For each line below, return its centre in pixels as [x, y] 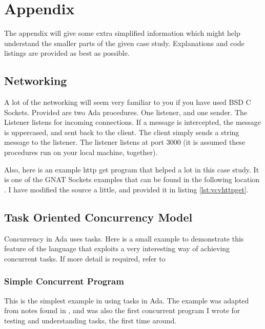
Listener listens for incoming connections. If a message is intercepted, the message [133, 122]
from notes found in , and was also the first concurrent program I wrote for [122, 310]
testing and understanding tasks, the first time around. [90, 320]
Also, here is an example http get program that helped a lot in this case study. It [132, 169]
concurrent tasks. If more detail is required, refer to [85, 258]
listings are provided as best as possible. [67, 53]
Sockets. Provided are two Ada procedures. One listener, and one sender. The [126, 112]
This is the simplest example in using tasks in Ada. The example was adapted [127, 300]
